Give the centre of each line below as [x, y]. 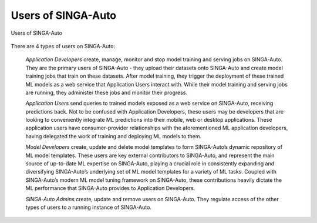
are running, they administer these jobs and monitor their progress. [107, 92]
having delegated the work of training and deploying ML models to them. [114, 136]
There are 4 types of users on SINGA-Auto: [63, 46]
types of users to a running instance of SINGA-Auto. [89, 207]
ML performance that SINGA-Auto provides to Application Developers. [110, 188]
